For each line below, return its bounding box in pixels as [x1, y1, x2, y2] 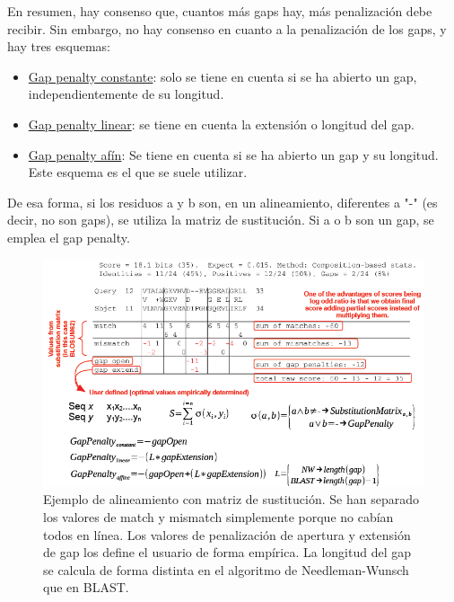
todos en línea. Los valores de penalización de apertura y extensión [43, 525, 411, 544]
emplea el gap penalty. [7, 227, 130, 246]
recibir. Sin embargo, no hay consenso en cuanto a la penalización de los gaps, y [7, 19, 447, 38]
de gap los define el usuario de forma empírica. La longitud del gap [43, 543, 411, 562]
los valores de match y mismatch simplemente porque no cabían [43, 507, 394, 526]
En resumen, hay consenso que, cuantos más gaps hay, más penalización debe [7, 2, 432, 20]
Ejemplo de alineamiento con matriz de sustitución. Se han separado [43, 490, 419, 509]
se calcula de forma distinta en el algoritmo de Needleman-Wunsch [43, 560, 409, 579]
